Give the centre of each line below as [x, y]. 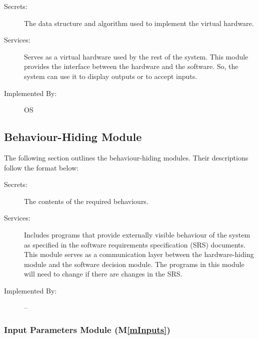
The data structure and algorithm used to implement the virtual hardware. [139, 23]
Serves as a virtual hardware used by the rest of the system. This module [136, 56]
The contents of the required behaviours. [86, 201]
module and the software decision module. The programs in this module [134, 264]
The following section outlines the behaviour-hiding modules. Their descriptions [126, 157]
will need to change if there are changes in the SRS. [103, 274]
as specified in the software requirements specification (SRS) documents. [135, 244]
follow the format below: [41, 167]
